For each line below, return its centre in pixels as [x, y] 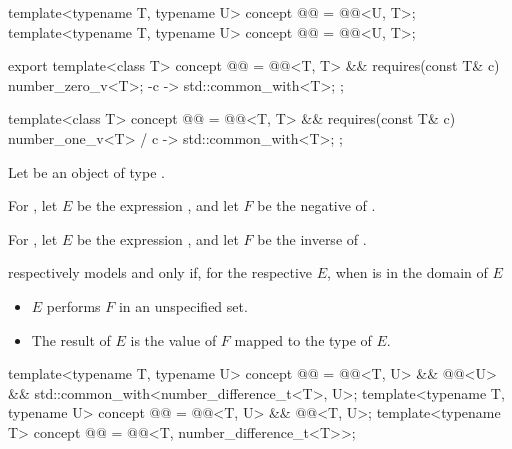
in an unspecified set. [183, 305]
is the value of [173, 339]
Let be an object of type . [86, 171]
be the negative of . [316, 205]
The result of [71, 339]
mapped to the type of [303, 339]
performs [73, 305]
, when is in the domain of [407, 272]
